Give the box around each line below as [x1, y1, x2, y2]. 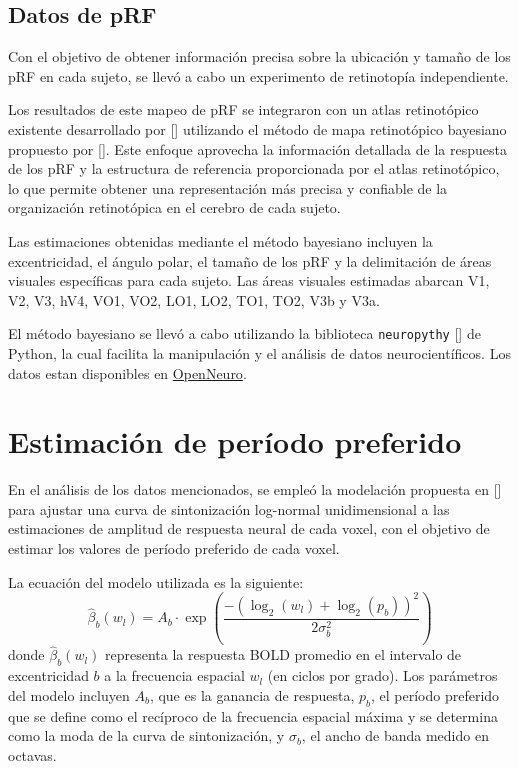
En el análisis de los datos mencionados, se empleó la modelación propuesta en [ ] [8, 479, 502, 500]
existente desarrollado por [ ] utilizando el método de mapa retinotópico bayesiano [8, 118, 507, 139]
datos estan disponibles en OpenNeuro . [8, 362, 247, 383]
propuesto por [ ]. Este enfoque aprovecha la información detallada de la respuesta [8, 138, 507, 159]
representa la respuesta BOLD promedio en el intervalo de [105, 644, 462, 665]
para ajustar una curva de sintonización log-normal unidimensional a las [8, 498, 450, 519]
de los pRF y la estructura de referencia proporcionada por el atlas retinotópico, [8, 158, 500, 179]
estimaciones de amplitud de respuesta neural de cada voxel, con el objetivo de [8, 518, 490, 539]
